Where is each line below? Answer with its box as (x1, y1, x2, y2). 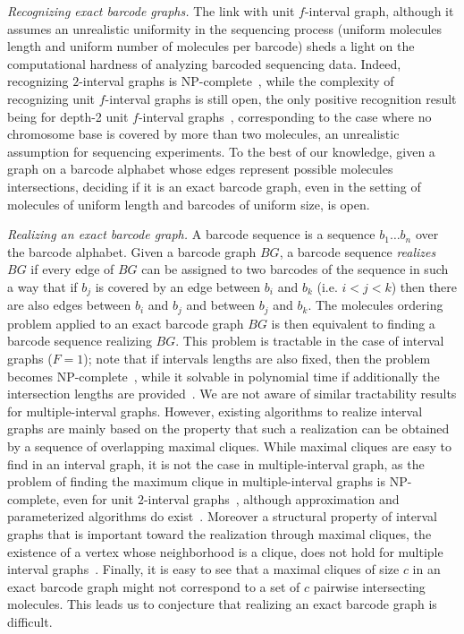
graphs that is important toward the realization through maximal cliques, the (7, 524, 432, 543)
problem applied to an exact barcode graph (7, 313, 244, 332)
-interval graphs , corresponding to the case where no (138, 107, 432, 125)
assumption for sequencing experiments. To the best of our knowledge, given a (7, 141, 435, 160)
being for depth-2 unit (7, 107, 129, 125)
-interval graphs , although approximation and (143, 489, 400, 508)
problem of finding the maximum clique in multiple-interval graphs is (7, 472, 386, 491)
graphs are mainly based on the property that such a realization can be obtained (7, 419, 450, 438)
